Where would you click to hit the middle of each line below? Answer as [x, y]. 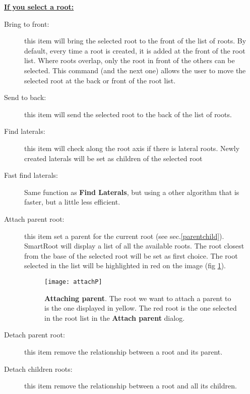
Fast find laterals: [31, 175]
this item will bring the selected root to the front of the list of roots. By [135, 41]
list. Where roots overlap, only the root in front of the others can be [130, 60]
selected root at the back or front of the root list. [100, 80]
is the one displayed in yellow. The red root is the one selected [141, 308]
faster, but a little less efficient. [72, 202]
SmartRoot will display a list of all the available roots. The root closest [134, 246]
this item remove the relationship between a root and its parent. [123, 351]
